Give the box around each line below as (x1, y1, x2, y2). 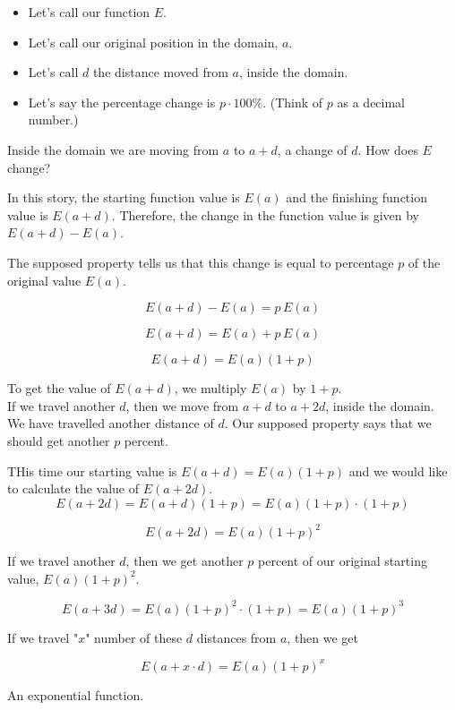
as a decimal (337, 92, 406, 111)
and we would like (348, 461, 448, 480)
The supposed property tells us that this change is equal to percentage (7, 252, 394, 271)
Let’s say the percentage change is (28, 92, 216, 111)
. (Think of (262, 92, 323, 111)
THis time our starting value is (7, 461, 177, 480)
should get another (7, 431, 110, 449)
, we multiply (174, 379, 247, 398)
